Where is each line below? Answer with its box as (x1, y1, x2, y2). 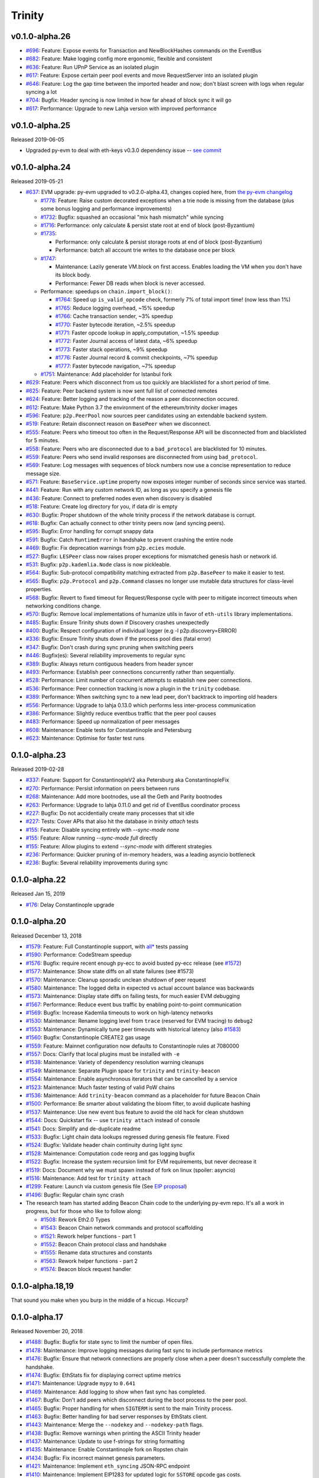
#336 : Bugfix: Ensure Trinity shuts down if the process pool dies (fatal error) (25, 636, 211, 643)
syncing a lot (25, 89, 57, 96)
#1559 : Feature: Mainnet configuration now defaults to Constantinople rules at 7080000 (25, 1042, 239, 1049)
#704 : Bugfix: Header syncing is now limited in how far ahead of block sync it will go (25, 96, 232, 103)
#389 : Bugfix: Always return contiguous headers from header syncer (25, 660, 194, 667)
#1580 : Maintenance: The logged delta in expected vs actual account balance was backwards (25, 984, 255, 991)
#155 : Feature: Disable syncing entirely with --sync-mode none (25, 826, 180, 833)
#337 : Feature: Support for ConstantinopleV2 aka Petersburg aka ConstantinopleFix (25, 776, 230, 783)
